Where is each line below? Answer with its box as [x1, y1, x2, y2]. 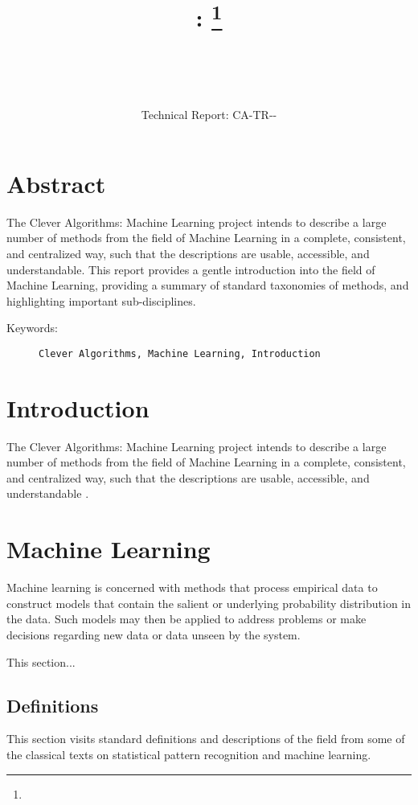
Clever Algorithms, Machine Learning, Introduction [39, 347, 321, 359]
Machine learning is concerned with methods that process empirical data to [6, 579, 378, 596]
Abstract [6, 166, 106, 199]
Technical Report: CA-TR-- [141, 106, 277, 123]
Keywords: [6, 319, 58, 336]
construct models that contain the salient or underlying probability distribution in [6, 594, 412, 611]
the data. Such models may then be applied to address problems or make [6, 610, 367, 627]
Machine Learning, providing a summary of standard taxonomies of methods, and [6, 277, 409, 294]
